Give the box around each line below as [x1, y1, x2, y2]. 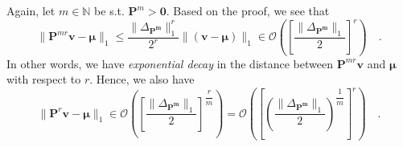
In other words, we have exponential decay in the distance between [6, 55, 334, 71]
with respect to [6, 71, 81, 88]
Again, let [6, 2, 56, 18]
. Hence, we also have [89, 71, 195, 88]
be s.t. [94, 2, 125, 18]
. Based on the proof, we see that [166, 2, 330, 18]
